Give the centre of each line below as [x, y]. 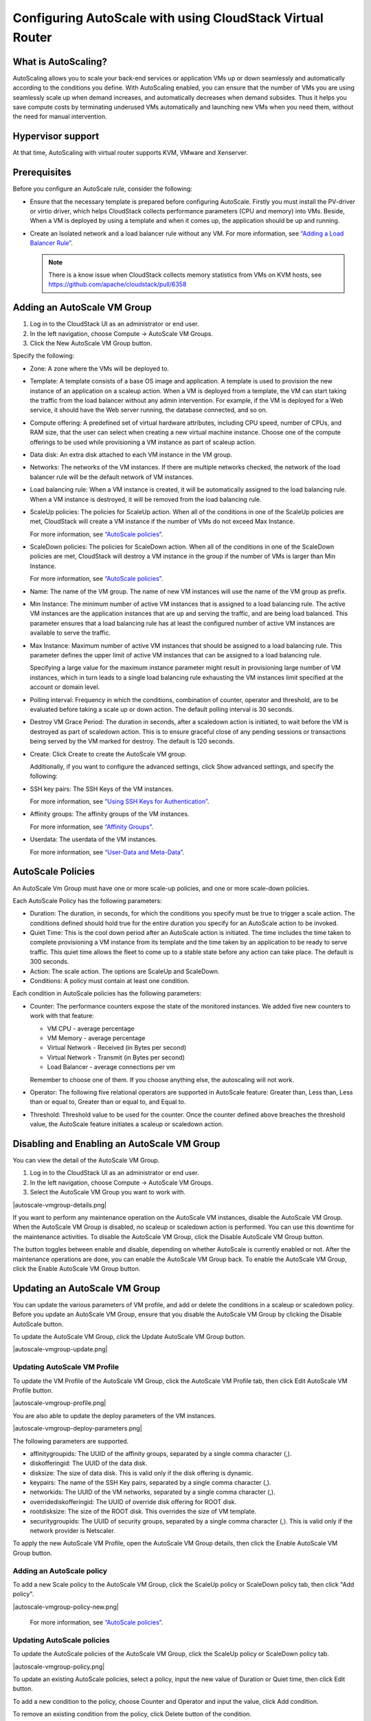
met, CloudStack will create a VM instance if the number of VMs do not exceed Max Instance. [162, 521]
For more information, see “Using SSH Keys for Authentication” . [120, 801]
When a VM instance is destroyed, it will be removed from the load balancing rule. [146, 499]
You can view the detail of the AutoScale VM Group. [86, 1161]
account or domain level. [65, 687]
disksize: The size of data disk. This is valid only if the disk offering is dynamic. [142, 1472]
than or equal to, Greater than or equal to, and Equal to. [108, 1102]
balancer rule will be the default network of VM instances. [112, 477]
